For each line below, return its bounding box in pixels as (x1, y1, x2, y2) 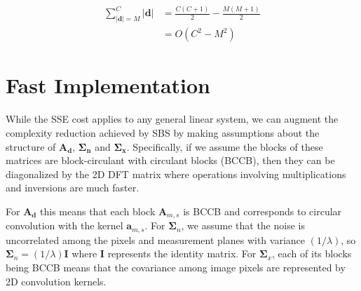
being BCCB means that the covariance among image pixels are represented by (6, 260, 346, 275)
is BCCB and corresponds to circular (183, 203, 342, 218)
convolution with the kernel (6, 218, 123, 233)
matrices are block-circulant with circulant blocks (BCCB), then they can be (6, 153, 335, 168)
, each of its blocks (272, 246, 352, 261)
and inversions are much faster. (6, 180, 139, 195)
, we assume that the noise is (181, 218, 305, 233)
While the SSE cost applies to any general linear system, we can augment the (6, 111, 339, 126)
